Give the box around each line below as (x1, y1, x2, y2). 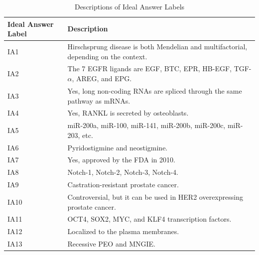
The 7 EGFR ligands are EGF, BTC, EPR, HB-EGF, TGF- (67, 63, 252, 74)
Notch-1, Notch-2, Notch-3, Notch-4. (67, 167, 178, 177)
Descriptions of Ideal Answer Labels (74, 1, 185, 11)
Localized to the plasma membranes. (67, 226, 179, 237)
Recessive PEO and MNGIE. (67, 239, 155, 249)
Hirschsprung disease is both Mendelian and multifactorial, (67, 41, 248, 52)
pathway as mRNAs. (67, 95, 130, 106)
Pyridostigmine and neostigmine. (67, 142, 168, 152)
